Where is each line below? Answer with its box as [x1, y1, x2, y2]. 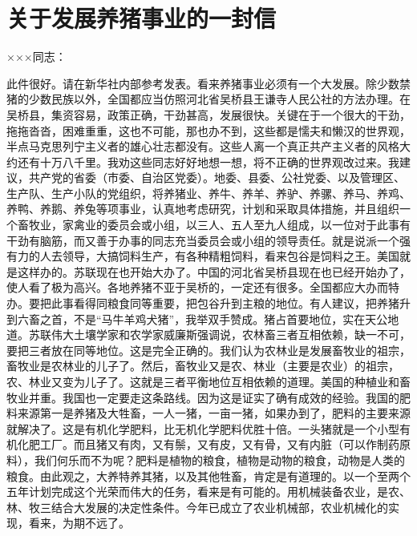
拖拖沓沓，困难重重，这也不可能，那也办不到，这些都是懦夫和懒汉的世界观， [6, 122, 411, 139]
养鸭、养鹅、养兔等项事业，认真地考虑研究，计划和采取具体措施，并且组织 [6, 200, 399, 217]
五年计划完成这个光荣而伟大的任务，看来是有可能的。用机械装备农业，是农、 [6, 483, 411, 500]
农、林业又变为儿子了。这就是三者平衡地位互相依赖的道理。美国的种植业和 [6, 373, 399, 389]
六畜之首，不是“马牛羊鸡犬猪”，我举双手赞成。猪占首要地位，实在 [17, 310, 366, 327]
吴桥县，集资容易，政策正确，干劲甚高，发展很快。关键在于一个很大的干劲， [6, 106, 411, 123]
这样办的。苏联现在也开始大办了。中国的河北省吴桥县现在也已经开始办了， [17, 263, 411, 280]
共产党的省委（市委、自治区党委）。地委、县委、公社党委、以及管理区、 [28, 169, 405, 186]
